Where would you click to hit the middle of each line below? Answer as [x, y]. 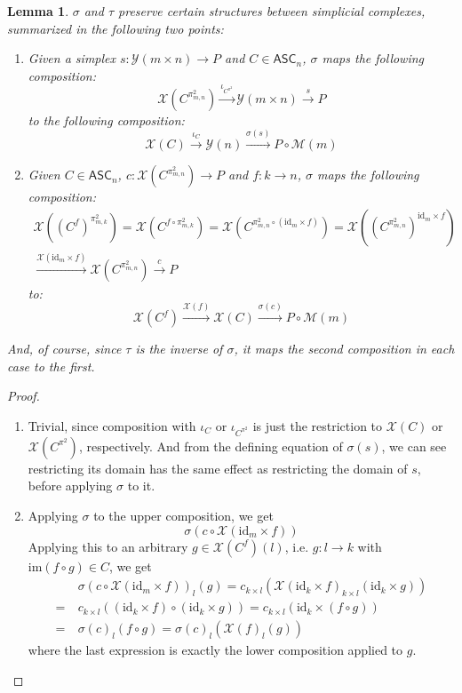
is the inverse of [179, 349]
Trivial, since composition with [112, 425]
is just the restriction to [318, 425]
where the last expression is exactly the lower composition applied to [215, 650]
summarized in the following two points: [115, 28]
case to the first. [51, 366]
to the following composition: [106, 119]
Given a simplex [72, 58]
